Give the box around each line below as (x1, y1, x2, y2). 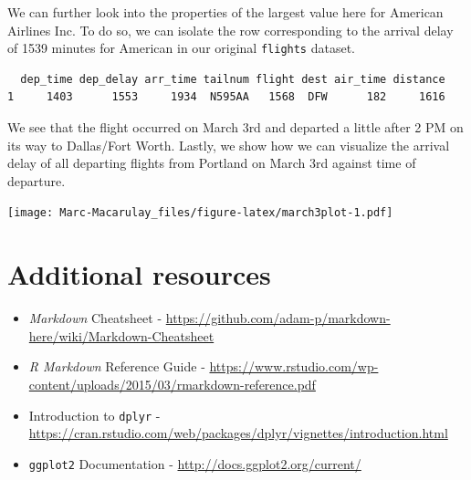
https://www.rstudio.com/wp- (209, 357, 379, 376)
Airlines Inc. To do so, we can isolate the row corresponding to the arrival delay (7, 20, 454, 39)
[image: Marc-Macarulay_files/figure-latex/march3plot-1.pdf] (7, 206, 393, 220)
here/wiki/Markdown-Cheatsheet (28, 326, 215, 345)
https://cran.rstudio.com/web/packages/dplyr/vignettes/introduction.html (28, 423, 448, 443)
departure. (7, 171, 66, 190)
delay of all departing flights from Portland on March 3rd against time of (7, 153, 416, 172)
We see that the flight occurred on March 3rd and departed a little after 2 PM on (7, 118, 464, 137)
